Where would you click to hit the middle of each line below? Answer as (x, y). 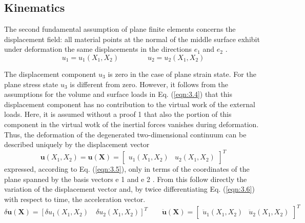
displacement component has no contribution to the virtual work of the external (130, 104)
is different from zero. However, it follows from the (149, 84)
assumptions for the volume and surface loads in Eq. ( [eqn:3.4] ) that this (118, 94)
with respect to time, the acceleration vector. (75, 199)
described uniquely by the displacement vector (77, 144)
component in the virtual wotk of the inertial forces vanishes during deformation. (131, 124)
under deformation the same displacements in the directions (98, 49)
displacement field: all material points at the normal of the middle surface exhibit (132, 39)
